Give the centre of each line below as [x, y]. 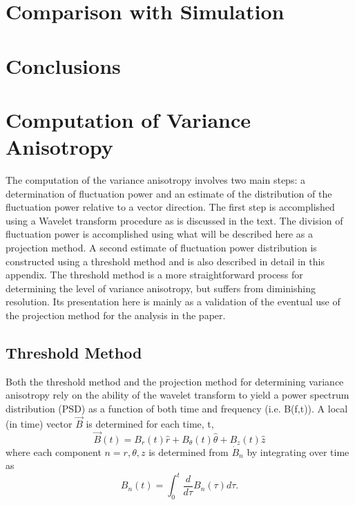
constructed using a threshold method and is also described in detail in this [165, 261]
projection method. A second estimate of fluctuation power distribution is [161, 248]
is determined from [189, 451]
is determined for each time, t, [150, 423]
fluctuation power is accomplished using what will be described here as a [159, 234]
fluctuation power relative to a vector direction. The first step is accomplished [170, 207]
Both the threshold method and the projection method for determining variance [175, 381]
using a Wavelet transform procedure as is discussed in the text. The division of [174, 220]
